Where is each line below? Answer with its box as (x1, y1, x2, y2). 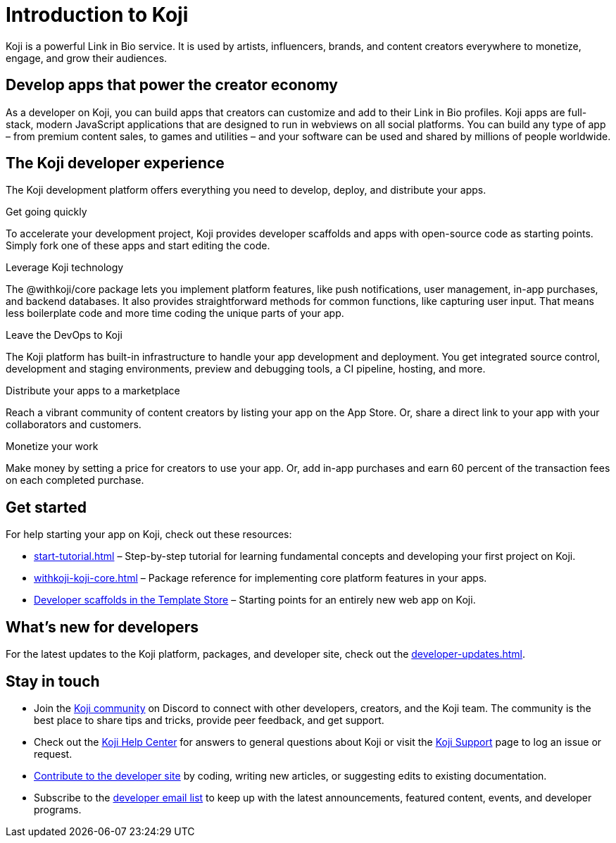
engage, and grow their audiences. (6, 51, 168, 64)
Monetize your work (6, 440, 99, 453)
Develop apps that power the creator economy (6, 76, 338, 94)
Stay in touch (6, 672, 100, 690)
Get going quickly (6, 206, 87, 218)
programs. (34, 803, 82, 816)
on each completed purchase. (6, 474, 144, 487)
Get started (6, 498, 87, 516)
